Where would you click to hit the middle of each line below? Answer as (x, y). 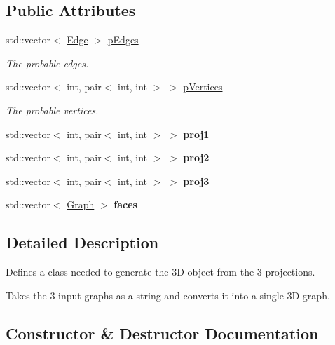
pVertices (203, 87)
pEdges (123, 40)
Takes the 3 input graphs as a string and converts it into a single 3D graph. (168, 295)
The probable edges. (47, 63)
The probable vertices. (52, 110)
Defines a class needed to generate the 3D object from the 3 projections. (160, 272)
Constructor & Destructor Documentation (162, 333)
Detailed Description (82, 242)
